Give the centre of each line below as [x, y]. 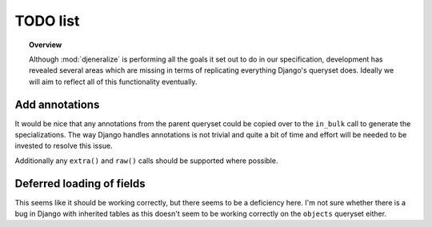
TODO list [47, 21]
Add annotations [57, 104]
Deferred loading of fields [80, 183]
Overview [46, 45]
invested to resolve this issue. [64, 146]
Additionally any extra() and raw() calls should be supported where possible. [146, 161]
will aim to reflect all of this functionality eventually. [113, 82]
